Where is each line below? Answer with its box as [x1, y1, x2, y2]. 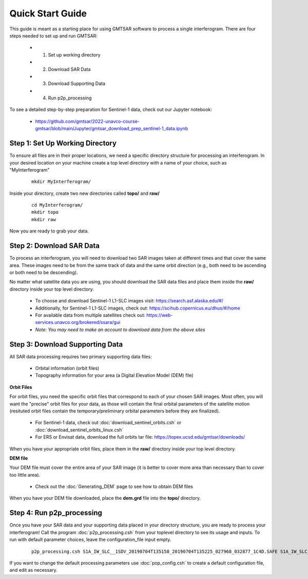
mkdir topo [31, 209, 59, 215]
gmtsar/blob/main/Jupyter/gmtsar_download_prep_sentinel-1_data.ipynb [35, 125, 188, 132]
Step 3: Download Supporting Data [9, 340, 123, 349]
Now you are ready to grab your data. [9, 228, 89, 234]
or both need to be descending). [9, 269, 78, 275]
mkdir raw [31, 216, 56, 222]
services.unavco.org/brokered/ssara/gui [35, 319, 121, 325]
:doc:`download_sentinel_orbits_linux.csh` [35, 427, 124, 433]
